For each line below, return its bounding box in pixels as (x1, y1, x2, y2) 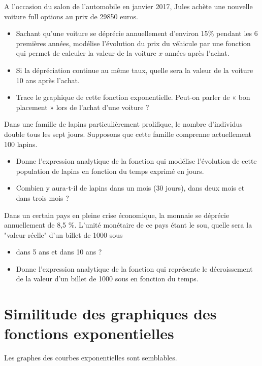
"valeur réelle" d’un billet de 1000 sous (4, 229, 123, 240)
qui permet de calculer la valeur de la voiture (16, 48, 156, 58)
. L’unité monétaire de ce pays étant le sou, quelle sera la (74, 219, 252, 230)
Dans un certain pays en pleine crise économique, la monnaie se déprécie (4, 209, 230, 220)
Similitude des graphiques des (4, 303, 217, 324)
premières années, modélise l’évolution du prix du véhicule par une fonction (16, 38, 251, 48)
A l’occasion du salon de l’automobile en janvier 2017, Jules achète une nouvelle (4, 1, 253, 11)
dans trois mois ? (16, 192, 69, 203)
